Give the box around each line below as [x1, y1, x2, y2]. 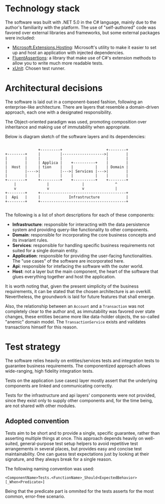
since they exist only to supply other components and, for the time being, [5, 397, 153, 403]
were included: [5, 35, 35, 41]
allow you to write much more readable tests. [12, 60, 104, 66]
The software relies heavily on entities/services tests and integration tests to [5, 357, 160, 363]
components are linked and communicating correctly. [5, 383, 113, 388]
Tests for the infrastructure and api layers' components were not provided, [5, 392, 156, 398]
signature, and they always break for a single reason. [5, 456, 112, 462]
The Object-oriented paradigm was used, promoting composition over [5, 119, 147, 124]
